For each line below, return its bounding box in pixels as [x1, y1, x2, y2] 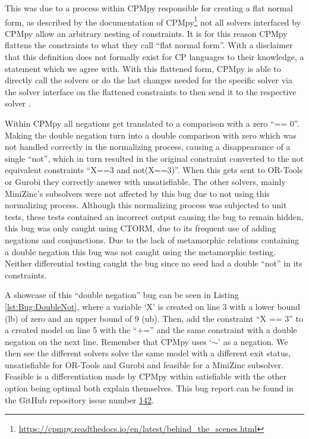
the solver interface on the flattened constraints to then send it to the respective [5, 85, 297, 98]
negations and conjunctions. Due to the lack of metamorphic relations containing [5, 233, 299, 246]
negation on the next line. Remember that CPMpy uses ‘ [5, 335, 212, 347]
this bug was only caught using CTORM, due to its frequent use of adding [5, 222, 276, 234]
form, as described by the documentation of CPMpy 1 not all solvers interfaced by [5, 14, 301, 28]
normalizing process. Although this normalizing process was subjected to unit [5, 199, 287, 211]
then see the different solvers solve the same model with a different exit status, [5, 347, 291, 359]
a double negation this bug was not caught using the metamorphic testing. [5, 245, 276, 258]
